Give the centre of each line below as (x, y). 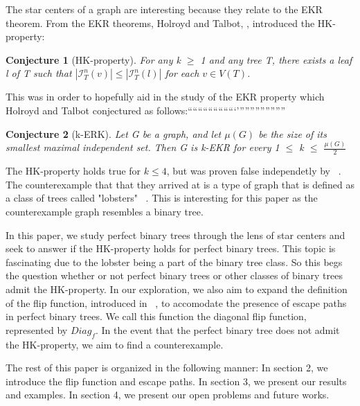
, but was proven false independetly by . (254, 171)
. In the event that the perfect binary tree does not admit (218, 329)
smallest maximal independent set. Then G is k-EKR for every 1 (143, 147)
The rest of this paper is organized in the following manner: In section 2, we (167, 368)
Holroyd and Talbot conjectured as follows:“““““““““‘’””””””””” (145, 110)
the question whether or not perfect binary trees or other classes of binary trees (174, 275)
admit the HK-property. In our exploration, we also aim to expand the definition (177, 289)
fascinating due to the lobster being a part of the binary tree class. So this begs (174, 262)
